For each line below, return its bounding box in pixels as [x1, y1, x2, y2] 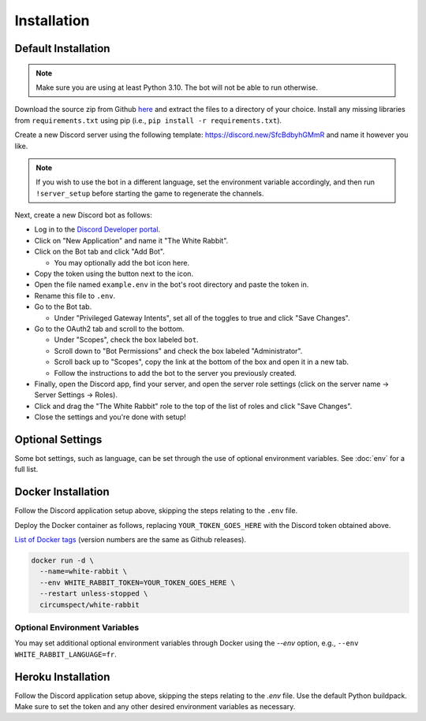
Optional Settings [14, 433, 103, 446]
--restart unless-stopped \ [39, 589, 148, 598]
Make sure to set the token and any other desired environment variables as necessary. [14, 702, 296, 712]
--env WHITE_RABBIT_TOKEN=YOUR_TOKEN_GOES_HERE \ [39, 578, 236, 587]
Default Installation [14, 42, 110, 55]
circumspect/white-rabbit [39, 600, 140, 609]
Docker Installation [14, 485, 110, 499]
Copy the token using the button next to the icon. [34, 269, 193, 279]
